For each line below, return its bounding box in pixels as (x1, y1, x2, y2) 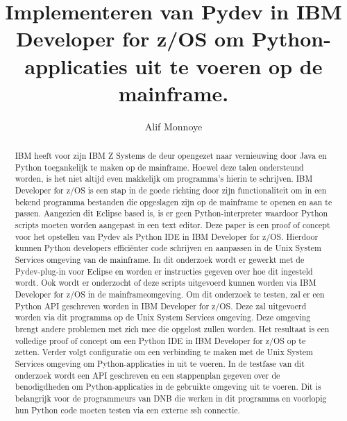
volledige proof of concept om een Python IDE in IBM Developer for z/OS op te (15, 334, 306, 346)
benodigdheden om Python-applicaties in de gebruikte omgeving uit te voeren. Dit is (15, 381, 321, 393)
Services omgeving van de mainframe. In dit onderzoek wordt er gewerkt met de (15, 253, 305, 265)
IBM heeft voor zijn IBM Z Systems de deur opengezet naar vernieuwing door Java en (15, 150, 327, 162)
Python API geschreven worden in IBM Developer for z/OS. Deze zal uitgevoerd (15, 300, 307, 311)
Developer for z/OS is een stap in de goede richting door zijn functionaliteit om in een (15, 184, 327, 196)
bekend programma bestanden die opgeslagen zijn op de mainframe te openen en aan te (15, 196, 332, 207)
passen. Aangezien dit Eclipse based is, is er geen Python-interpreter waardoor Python (15, 207, 328, 219)
